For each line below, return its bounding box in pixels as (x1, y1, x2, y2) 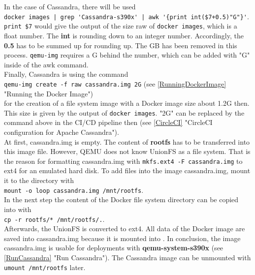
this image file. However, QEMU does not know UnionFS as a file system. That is (4, 146, 251, 156)
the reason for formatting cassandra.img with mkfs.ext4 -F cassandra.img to (4, 155, 243, 166)
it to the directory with (4, 175, 74, 185)
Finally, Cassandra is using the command (4, 69, 128, 79)
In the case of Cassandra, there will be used (4, 1, 136, 11)
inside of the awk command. (4, 59, 89, 69)
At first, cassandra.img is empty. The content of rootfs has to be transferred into (4, 136, 250, 147)
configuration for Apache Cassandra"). (4, 127, 119, 137)
